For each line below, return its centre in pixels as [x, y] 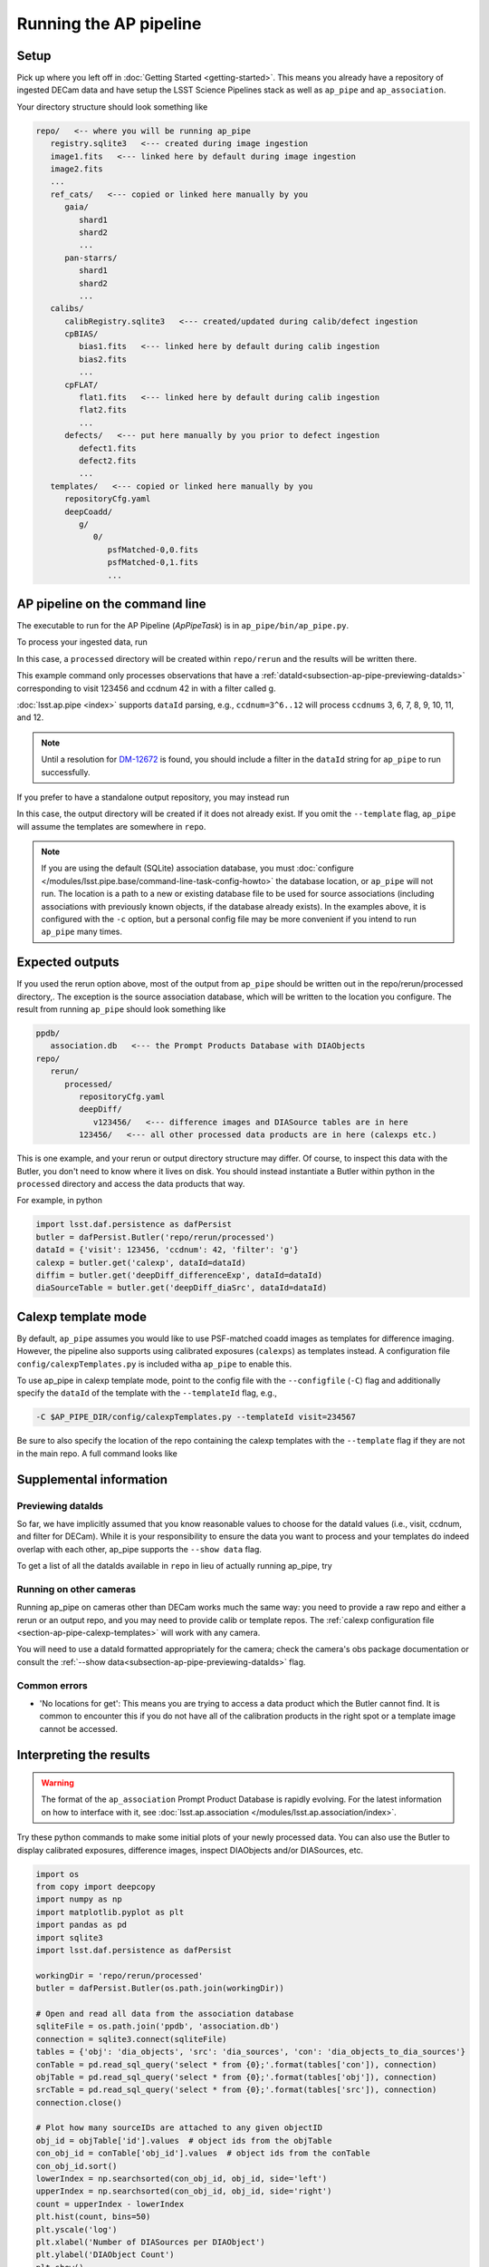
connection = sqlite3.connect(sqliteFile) [131, 2039]
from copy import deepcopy [96, 1887]
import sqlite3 [69, 1937]
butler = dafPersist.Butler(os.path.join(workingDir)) [160, 1989]
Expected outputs [68, 963]
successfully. [66, 772]
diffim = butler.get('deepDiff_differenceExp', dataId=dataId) [179, 1275]
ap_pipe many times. [81, 932]
